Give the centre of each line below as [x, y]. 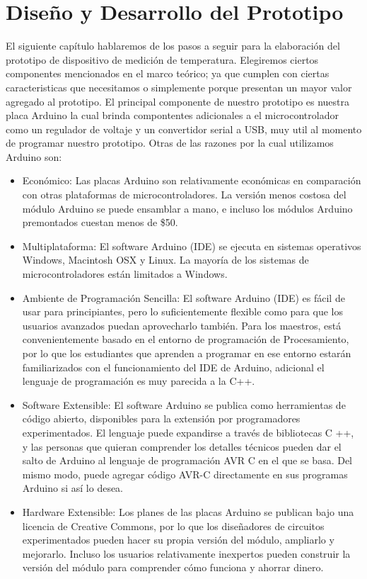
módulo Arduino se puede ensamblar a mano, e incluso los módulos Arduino [187, 208]
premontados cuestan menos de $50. [100, 222]
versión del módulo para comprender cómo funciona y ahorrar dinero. [173, 567]
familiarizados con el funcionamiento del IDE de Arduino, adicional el [173, 367]
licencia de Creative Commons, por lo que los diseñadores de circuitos [173, 525]
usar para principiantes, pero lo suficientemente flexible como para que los [182, 311]
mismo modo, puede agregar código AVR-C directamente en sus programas [185, 474]
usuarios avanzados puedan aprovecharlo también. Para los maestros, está [182, 325]
